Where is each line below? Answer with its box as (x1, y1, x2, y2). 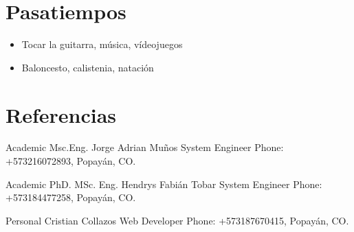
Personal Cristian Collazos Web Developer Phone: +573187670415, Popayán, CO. (5, 213, 349, 227)
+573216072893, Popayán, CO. (5, 154, 136, 168)
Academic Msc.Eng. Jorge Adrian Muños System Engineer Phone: (5, 140, 284, 154)
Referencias (5, 100, 117, 128)
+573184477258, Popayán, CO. (5, 190, 136, 205)
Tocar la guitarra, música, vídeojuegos (21, 37, 183, 51)
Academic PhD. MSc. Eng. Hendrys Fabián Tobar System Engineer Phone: (5, 176, 322, 191)
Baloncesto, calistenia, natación (21, 60, 154, 74)
